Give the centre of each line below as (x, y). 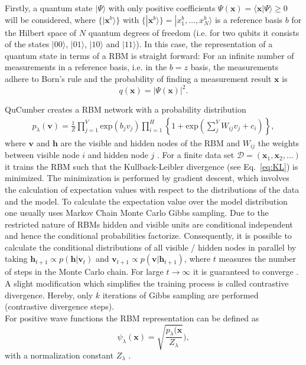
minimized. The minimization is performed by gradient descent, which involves (147, 178)
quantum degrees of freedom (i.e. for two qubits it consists (194, 32)
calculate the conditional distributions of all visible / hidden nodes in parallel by (151, 247)
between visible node (42, 155)
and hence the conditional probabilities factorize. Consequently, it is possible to (148, 236)
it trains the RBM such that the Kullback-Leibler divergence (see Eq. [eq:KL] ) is (152, 166)
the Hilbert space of (41, 32)
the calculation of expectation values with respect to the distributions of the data (152, 189)
